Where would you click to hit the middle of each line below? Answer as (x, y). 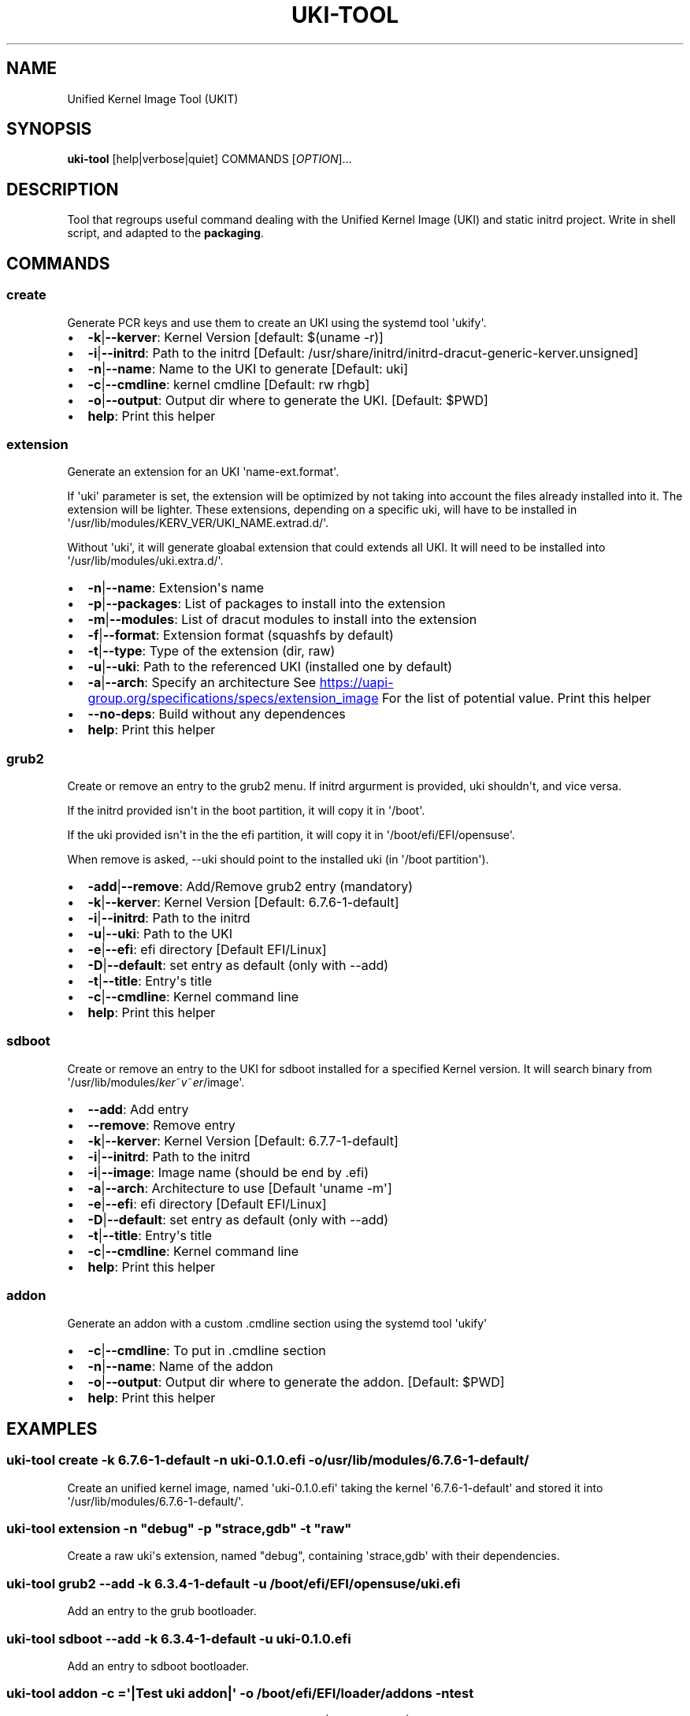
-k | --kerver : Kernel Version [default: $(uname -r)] (236, 337)
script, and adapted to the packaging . (165, 233)
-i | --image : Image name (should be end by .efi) (228, 1172)
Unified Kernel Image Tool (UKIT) (153, 98)
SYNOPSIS (49, 129)
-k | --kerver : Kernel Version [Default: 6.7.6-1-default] (243, 902)
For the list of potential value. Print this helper (517, 698)
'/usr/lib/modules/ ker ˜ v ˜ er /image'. (156, 1082)
